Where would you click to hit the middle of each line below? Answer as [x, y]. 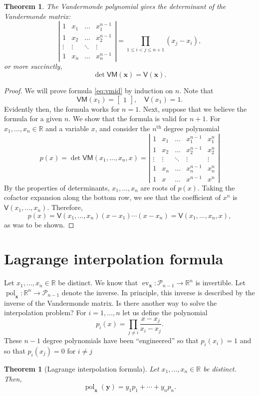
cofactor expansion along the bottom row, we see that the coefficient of [113, 197]
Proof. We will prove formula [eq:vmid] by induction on [89, 91]
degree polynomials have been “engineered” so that [121, 340]
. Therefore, [65, 207]
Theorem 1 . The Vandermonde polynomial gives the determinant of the [115, 6]
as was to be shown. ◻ [39, 224]
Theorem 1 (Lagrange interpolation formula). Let [82, 368]
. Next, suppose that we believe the [193, 108]
